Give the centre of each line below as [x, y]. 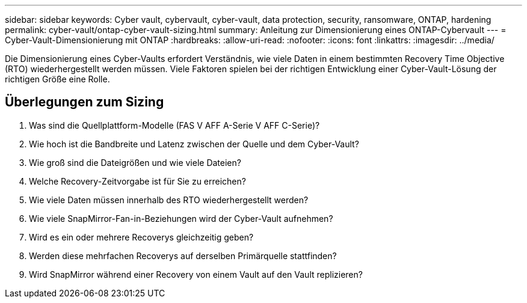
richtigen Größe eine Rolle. [57, 79]
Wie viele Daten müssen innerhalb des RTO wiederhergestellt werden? [169, 200]
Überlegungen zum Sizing [85, 102]
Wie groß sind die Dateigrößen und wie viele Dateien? [135, 162]
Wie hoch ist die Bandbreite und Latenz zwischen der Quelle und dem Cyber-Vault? [194, 144]
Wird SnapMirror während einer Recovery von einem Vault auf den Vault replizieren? [196, 274]
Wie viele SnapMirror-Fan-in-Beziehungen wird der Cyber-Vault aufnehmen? [181, 218]
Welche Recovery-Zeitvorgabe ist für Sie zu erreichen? [137, 181]
